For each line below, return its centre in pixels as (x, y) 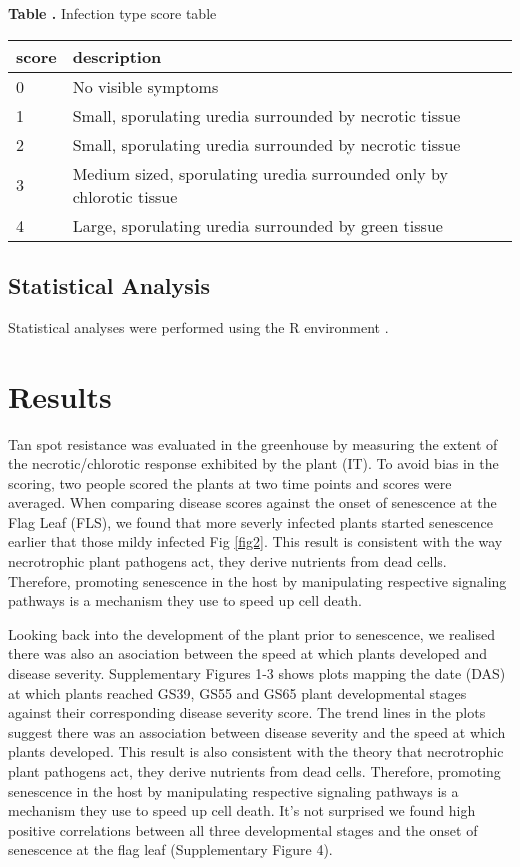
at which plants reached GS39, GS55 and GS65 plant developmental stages (237, 692)
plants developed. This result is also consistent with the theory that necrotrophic (256, 751)
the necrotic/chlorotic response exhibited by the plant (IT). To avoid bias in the (253, 463)
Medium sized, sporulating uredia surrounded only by (260, 173)
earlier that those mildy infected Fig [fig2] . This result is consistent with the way (255, 541)
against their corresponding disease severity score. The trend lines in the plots (247, 712)
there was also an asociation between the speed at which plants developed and (248, 653)
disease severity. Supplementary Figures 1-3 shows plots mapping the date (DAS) (257, 673)
